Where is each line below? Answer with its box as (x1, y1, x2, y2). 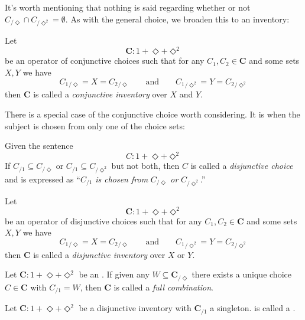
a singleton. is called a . (210, 302, 296, 314)
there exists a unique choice (192, 268, 291, 280)
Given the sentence (5, 139, 73, 152)
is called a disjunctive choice (190, 159, 293, 172)
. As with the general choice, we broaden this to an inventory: (65, 12, 290, 25)
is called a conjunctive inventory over (33, 88, 167, 100)
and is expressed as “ (5, 173, 80, 185)
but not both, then (111, 159, 180, 172)
